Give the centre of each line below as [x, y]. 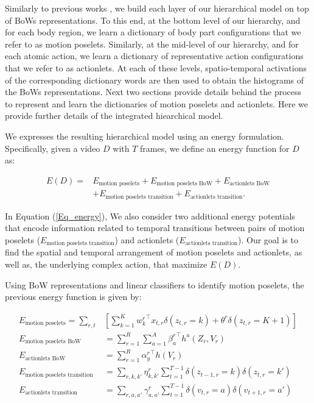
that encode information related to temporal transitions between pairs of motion [155, 228]
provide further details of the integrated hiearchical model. [114, 116]
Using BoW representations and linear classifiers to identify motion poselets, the [155, 284]
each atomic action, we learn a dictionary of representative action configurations [154, 56]
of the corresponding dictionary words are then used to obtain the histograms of [155, 80]
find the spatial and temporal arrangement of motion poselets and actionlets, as [154, 252]
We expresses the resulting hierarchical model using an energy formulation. [145, 136]
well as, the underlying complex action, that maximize [106, 264]
